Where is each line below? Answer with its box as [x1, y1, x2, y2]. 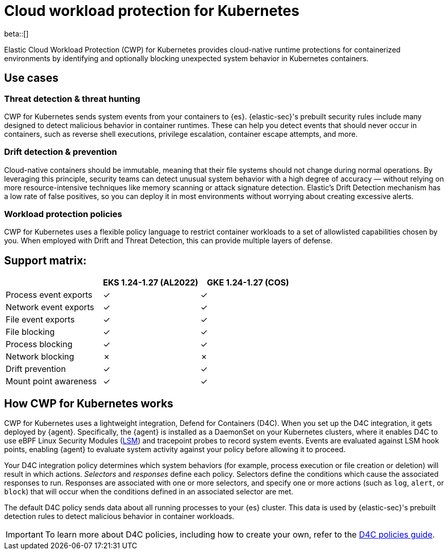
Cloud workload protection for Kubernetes [4, 2, 299, 20]
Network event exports [6, 302, 94, 313]
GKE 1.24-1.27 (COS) [207, 277, 289, 288]
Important [6, 529, 43, 540]
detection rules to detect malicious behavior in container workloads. [4, 512, 235, 521]
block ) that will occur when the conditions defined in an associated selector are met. [4, 487, 294, 496]
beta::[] [4, 29, 29, 38]
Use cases [4, 72, 59, 85]
